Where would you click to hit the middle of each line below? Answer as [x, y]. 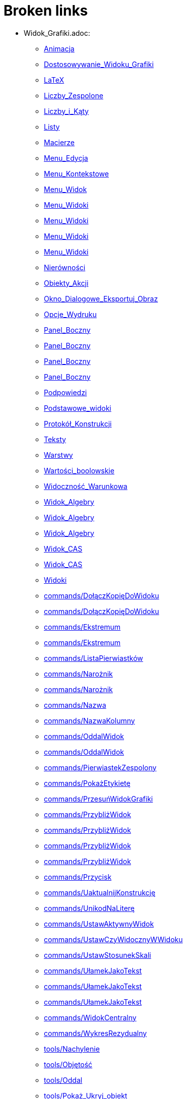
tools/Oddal [63, 1080]
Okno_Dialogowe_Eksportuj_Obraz [101, 298]
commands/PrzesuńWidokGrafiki [99, 799]
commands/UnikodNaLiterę [89, 908]
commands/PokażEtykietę [87, 783]
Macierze [59, 142]
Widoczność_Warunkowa [86, 486]
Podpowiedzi [66, 392]
